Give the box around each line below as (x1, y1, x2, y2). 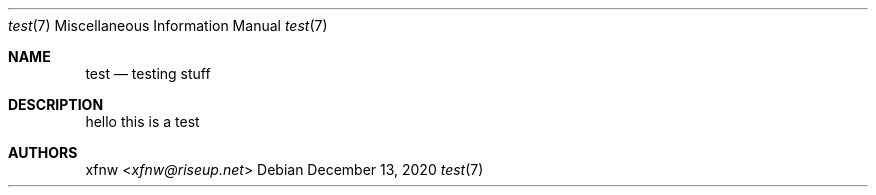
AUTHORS (8, 144, 78, 161)
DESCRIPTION (8, 96, 104, 113)
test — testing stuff (85, 65, 211, 82)
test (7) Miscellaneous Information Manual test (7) (8, 17, 328, 34)
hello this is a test (85, 113, 200, 130)
